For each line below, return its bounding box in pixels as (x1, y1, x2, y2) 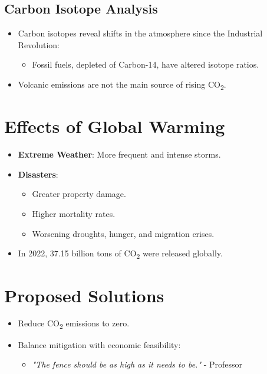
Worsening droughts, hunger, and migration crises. (32, 227, 215, 239)
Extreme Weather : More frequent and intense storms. (18, 148, 221, 161)
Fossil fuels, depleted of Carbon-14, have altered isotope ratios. (32, 58, 259, 71)
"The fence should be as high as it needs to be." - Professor (32, 358, 243, 370)
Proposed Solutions (4, 283, 164, 307)
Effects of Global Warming (4, 114, 225, 138)
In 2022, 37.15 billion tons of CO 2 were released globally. (18, 247, 223, 261)
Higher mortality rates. (32, 208, 116, 220)
